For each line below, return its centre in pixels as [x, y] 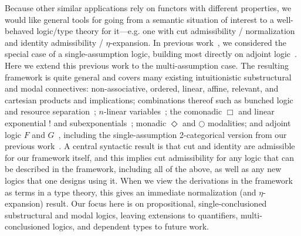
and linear [256, 111]
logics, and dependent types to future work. [131, 226]
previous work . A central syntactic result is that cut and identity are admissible [150, 146]
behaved [19, 31]
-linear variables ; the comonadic [163, 111]
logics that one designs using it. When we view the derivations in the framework [149, 180]
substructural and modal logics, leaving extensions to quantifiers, [121, 215]
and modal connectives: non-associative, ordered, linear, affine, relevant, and [142, 88]
